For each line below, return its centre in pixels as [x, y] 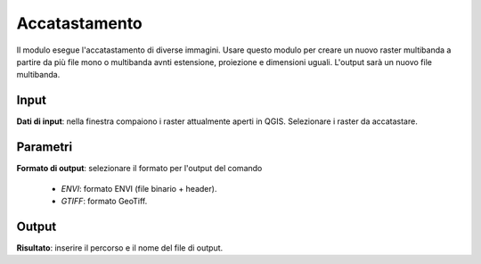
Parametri [45, 147]
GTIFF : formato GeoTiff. [104, 201]
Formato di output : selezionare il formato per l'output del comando [139, 169]
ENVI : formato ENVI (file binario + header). [139, 188]
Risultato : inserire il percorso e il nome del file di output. [120, 247]
